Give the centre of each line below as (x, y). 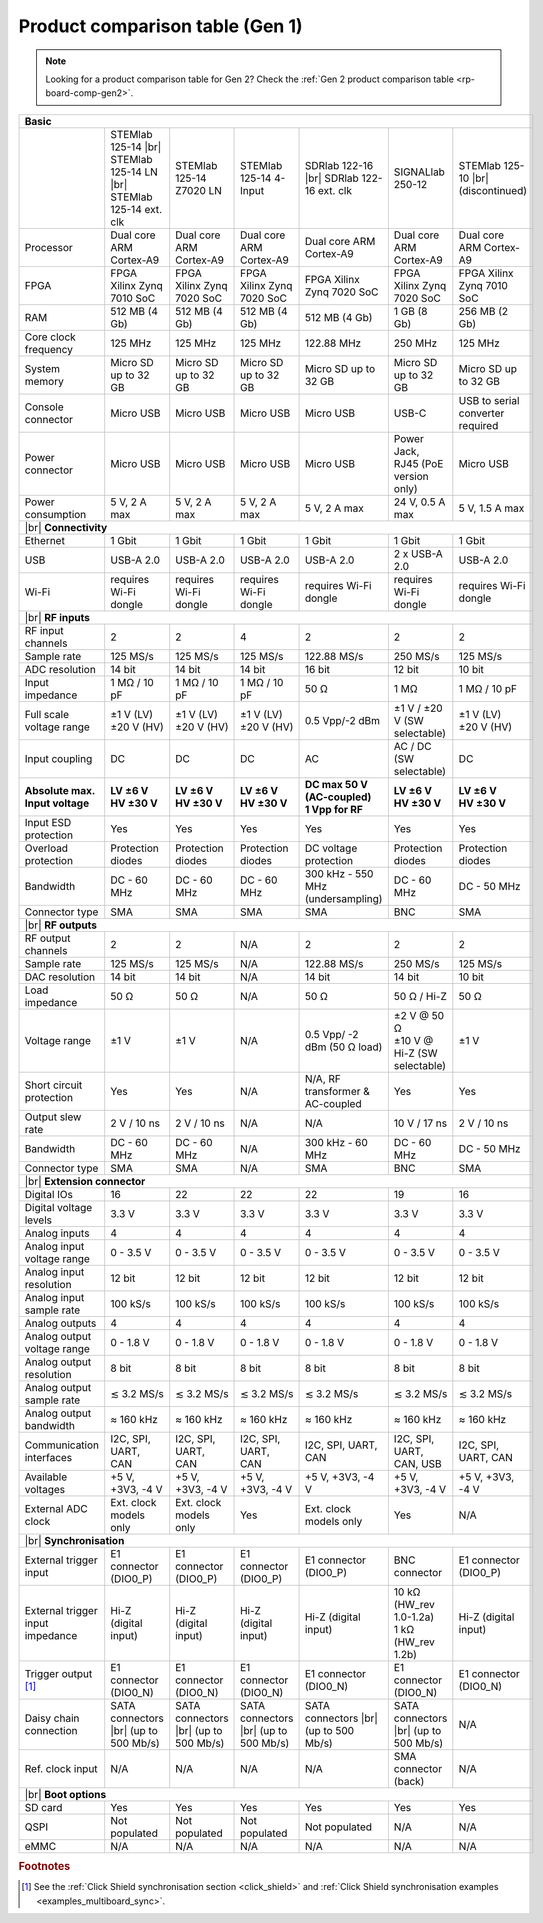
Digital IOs (49, 1194)
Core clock (50, 337)
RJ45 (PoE (418, 463)
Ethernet (44, 540)
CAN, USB (417, 1463)
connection (51, 1730)
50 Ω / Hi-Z (420, 996)
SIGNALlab (419, 172)
